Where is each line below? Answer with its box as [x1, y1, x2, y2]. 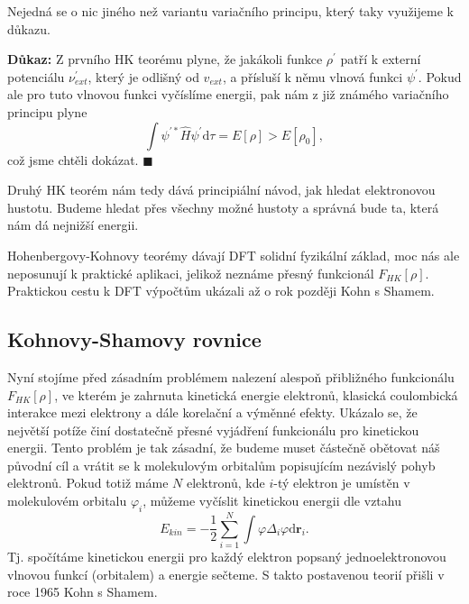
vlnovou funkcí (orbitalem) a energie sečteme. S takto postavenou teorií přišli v [7, 564, 445, 583]
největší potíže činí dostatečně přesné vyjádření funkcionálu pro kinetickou [7, 420, 419, 439]
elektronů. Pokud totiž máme [7, 473, 169, 492]
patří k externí [340, 50, 421, 69]
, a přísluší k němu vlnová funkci [222, 67, 403, 86]
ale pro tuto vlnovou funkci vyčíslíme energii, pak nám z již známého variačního [7, 85, 449, 104]
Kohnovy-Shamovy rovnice [7, 325, 262, 353]
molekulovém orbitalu [7, 491, 127, 510]
